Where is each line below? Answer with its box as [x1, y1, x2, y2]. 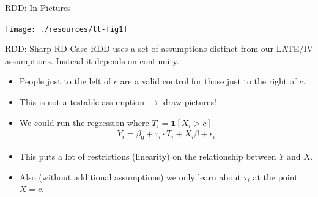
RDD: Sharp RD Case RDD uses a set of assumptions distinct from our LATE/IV [5, 42, 313, 55]
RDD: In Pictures [5, 1, 71, 13]
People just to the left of [19, 75, 111, 87]
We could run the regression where [19, 116, 149, 128]
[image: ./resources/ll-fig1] [5, 24, 128, 34]
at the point [253, 170, 298, 183]
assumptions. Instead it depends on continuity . [5, 54, 179, 67]
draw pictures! [163, 95, 216, 108]
